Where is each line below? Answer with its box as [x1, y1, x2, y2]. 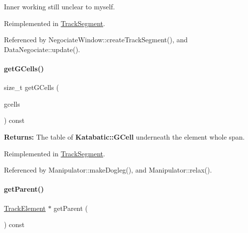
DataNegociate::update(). [4, 44, 80, 54]
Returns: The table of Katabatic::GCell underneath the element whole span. [4, 131, 245, 142]
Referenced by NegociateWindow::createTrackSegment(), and [4, 34, 188, 45]
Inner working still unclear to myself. [4, 1, 115, 11]
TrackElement [4, 203, 46, 213]
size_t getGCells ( [4, 82, 59, 92]
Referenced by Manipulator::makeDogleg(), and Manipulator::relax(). [4, 165, 212, 175]
